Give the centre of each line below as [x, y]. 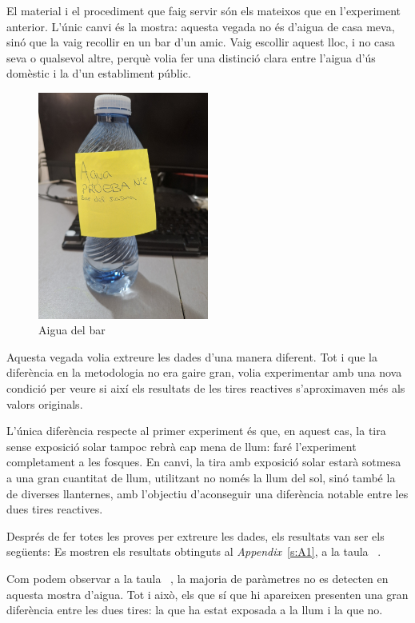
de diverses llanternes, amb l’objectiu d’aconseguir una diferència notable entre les [207, 493]
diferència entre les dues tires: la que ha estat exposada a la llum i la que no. [195, 610]
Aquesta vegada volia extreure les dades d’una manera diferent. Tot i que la [192, 356]
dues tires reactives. [55, 509]
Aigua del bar [72, 330]
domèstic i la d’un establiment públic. [99, 73]
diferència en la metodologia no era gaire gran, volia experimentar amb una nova [204, 372]
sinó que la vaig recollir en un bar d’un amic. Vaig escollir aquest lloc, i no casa [201, 42]
